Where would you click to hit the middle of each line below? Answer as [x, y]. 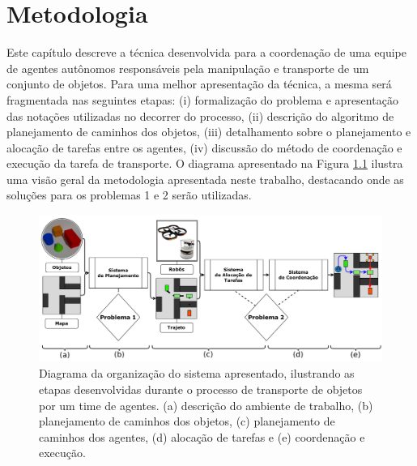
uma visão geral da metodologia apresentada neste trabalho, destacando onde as [205, 179]
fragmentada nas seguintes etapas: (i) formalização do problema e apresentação [202, 99]
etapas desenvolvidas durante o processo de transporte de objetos [201, 389]
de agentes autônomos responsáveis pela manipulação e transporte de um [188, 68]
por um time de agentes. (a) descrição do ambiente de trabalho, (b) [206, 405]
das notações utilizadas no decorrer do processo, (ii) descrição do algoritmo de [200, 115]
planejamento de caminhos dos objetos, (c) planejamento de [187, 421]
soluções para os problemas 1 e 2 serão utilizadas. [129, 195]
